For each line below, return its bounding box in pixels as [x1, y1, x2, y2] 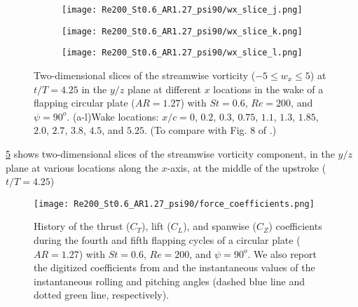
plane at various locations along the [6, 160, 158, 175]
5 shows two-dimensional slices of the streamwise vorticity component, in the [6, 146, 335, 161]
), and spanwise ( [183, 219, 256, 233]
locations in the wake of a [213, 81, 324, 96]
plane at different [127, 81, 202, 96]
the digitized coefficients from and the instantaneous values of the [34, 260, 315, 275]
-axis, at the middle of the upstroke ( [167, 160, 326, 175]
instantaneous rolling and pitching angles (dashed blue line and [34, 273, 305, 288]
